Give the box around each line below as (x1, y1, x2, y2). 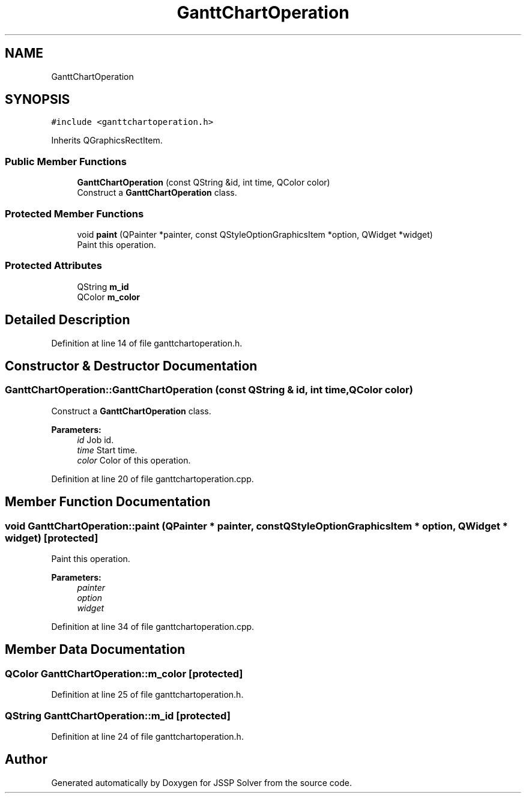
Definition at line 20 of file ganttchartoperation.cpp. (51, 473, 254, 484)
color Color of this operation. (77, 455, 191, 465)
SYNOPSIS (5, 92, 70, 107)
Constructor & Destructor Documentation (5, 358, 258, 373)
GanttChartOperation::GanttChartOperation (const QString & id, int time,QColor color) (5, 384, 413, 396)
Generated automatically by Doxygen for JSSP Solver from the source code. (51, 777, 352, 788)
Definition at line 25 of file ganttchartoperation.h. (51, 689, 244, 700)
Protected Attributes (5, 259, 102, 272)
